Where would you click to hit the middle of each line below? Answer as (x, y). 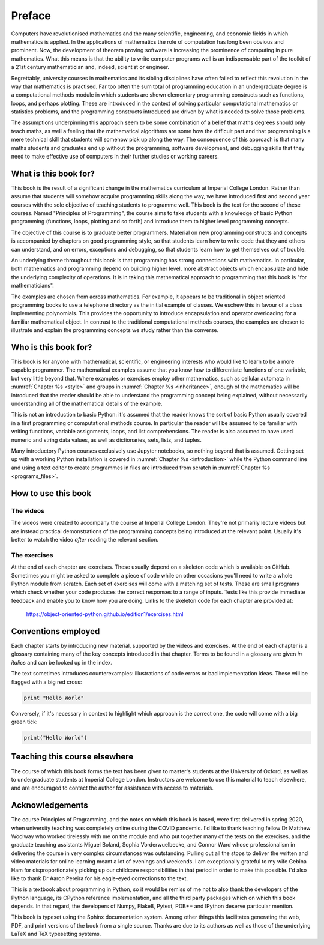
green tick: (24, 722)
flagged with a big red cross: (46, 682)
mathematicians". (32, 286)
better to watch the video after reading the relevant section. (85, 540)
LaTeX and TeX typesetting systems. (56, 934)
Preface (31, 16)
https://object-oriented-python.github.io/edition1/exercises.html (105, 614)
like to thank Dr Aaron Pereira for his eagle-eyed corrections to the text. (100, 878)
